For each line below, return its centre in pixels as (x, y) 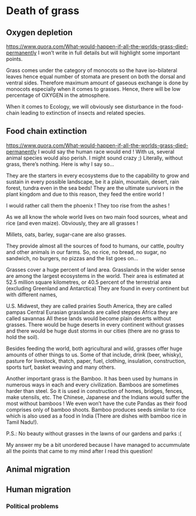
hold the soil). (23, 337)
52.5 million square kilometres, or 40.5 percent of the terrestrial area (89, 282)
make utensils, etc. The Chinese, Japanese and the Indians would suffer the (98, 397)
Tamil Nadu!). (22, 422)
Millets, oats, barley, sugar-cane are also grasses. (66, 234)
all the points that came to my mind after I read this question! (80, 451)
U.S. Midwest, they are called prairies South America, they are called (89, 305)
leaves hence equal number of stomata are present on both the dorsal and (96, 77)
